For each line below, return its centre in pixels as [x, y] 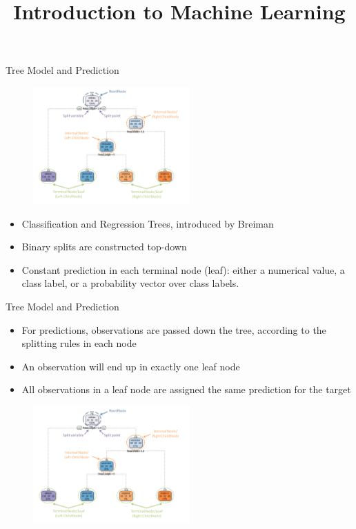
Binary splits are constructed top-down [104, 247]
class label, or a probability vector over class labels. [130, 283]
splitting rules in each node [79, 343]
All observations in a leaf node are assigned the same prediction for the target [186, 389]
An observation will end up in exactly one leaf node [131, 366]
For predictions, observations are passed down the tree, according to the [174, 329]
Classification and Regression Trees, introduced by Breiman [148, 223]
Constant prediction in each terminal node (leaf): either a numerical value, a [183, 269]
